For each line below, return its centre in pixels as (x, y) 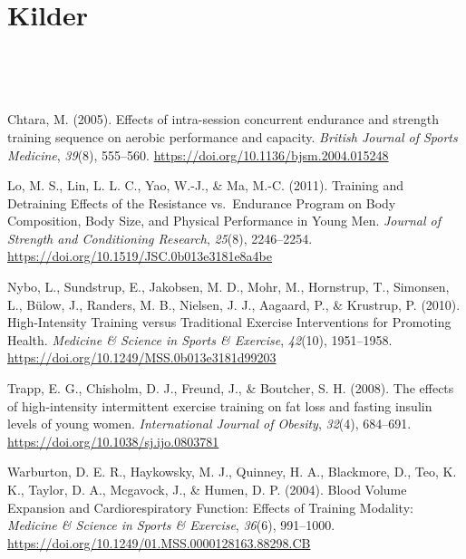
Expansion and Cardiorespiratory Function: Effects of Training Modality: (210, 507)
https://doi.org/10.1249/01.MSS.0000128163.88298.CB (159, 542)
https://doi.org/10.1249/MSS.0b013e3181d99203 (142, 357)
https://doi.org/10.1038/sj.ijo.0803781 (113, 441)
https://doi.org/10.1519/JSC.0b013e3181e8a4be (140, 256)
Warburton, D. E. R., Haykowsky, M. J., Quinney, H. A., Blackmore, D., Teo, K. (232, 472)
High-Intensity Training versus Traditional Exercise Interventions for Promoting (229, 322)
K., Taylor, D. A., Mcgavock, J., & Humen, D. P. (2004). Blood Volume (207, 489)
